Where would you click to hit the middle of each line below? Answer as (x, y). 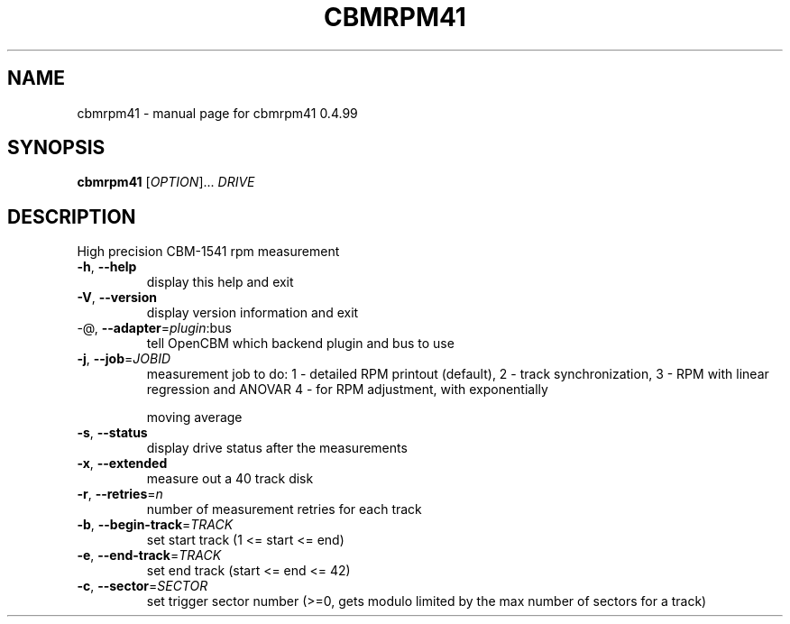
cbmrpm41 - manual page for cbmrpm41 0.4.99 (217, 113)
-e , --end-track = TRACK (149, 555)
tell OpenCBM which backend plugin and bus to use (300, 344)
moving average (194, 418)
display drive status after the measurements (277, 448)
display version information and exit (253, 313)
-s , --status (112, 433)
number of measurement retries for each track (284, 509)
